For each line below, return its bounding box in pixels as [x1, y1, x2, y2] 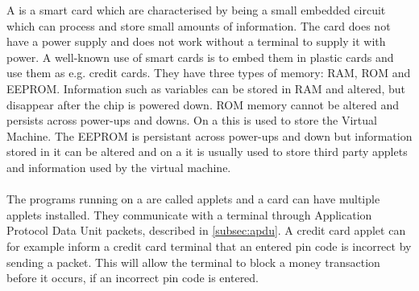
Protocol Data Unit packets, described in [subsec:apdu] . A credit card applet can [6, 222, 406, 239]
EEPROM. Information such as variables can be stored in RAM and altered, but [6, 80, 405, 96]
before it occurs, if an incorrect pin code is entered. [6, 269, 259, 286]
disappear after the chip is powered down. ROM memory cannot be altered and [6, 96, 400, 113]
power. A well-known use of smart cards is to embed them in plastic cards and [6, 48, 394, 65]
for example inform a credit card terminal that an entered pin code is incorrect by [6, 237, 412, 254]
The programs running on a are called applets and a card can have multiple [6, 191, 380, 207]
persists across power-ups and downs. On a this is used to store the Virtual [6, 112, 377, 129]
